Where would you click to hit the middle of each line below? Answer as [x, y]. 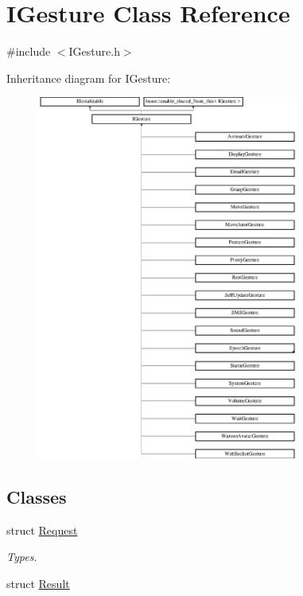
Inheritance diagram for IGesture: [89, 78]
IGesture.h [94, 51]
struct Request [42, 530]
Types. [22, 557]
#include [29, 51]
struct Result [38, 583]
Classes [37, 496]
